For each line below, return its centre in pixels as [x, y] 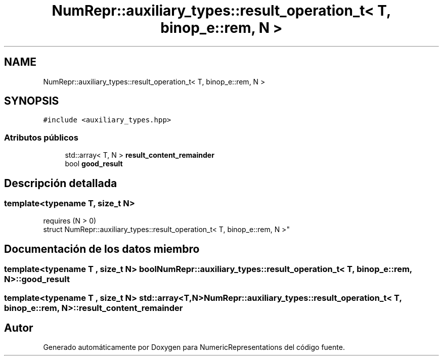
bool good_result [94, 164]
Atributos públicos [41, 137]
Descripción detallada [61, 183]
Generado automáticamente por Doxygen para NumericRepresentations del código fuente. [194, 347]
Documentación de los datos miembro [102, 249]
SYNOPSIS [32, 101]
